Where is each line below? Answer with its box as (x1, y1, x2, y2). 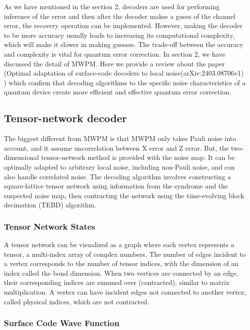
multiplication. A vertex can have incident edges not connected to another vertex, (4, 287, 247, 297)
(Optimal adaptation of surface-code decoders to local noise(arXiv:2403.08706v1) (4, 68, 244, 78)
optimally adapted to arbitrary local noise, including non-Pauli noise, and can (4, 161, 235, 172)
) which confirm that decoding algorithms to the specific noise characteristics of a (4, 77, 246, 87)
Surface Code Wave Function (4, 317, 120, 329)
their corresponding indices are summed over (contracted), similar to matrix (4, 277, 230, 287)
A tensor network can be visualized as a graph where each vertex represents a (4, 239, 234, 250)
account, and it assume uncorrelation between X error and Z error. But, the (4, 142, 229, 153)
